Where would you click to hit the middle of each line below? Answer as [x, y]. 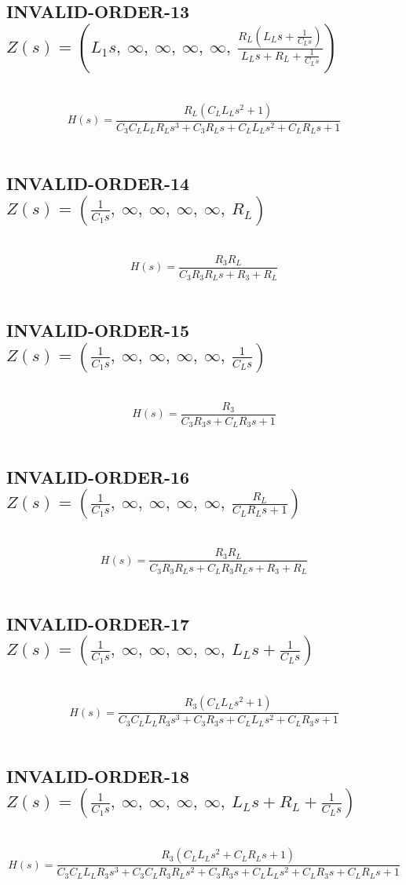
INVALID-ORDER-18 [98, 775]
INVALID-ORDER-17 [98, 623]
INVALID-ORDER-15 [98, 330]
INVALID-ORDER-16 [98, 477]
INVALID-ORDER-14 [98, 183]
